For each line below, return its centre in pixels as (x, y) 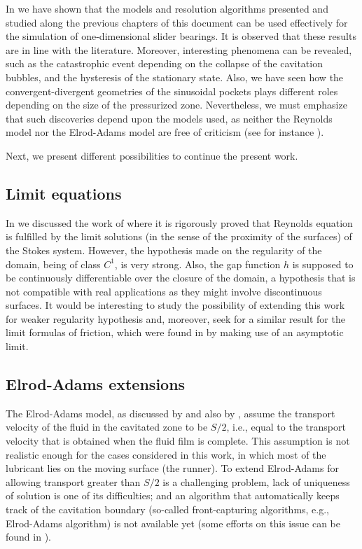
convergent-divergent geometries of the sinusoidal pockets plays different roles (172, 91)
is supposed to (323, 264)
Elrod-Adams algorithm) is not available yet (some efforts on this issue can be (173, 523)
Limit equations (64, 193)
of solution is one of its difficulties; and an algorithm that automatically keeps (173, 495)
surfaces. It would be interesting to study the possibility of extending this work (175, 305)
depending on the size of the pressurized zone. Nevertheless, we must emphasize (176, 105)
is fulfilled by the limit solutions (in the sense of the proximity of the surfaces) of (179, 236)
